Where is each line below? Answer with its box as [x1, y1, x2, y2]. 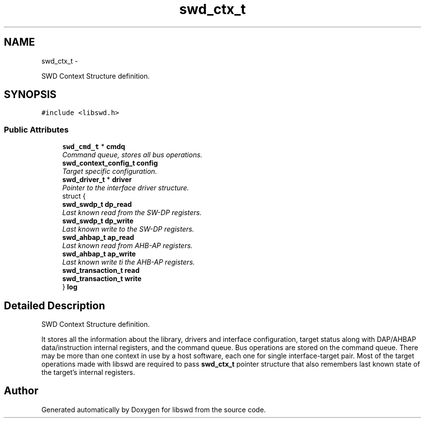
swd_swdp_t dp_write [62, 217, 134, 225]
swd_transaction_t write [62, 274, 142, 283]
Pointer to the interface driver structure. [62, 184, 189, 192]
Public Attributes [4, 124, 69, 135]
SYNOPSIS [4, 88, 57, 101]
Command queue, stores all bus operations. [62, 151, 203, 159]
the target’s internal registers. [41, 368, 135, 377]
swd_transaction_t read [62, 266, 140, 275]
